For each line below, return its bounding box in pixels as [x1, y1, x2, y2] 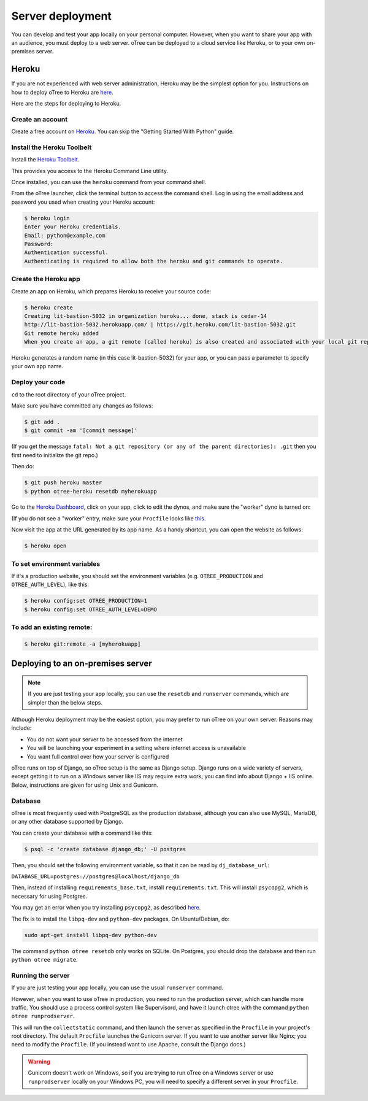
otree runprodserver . [11, 1013, 75, 1020]
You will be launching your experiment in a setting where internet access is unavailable [26, 744, 247, 752]
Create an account [11, 115, 67, 123]
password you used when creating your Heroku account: [11, 198, 155, 206]
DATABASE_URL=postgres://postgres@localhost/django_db [11, 873, 180, 880]
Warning [28, 1057, 50, 1065]
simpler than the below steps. [28, 698, 102, 706]
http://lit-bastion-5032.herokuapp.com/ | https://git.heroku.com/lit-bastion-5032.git [24, 321, 296, 328]
